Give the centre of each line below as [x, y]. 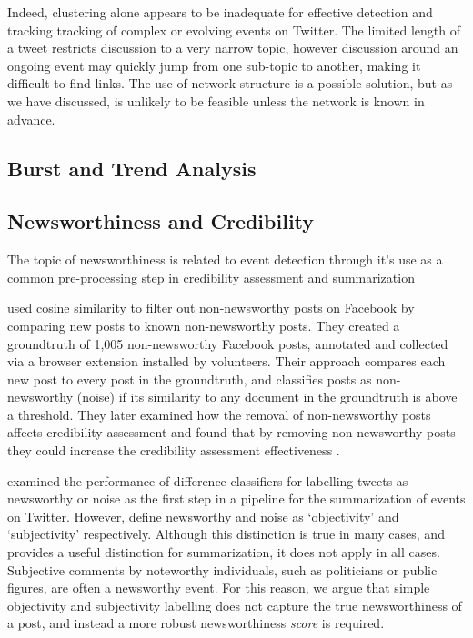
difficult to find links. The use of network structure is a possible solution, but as [230, 83]
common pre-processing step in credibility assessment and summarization [211, 277]
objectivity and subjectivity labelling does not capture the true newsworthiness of [235, 605]
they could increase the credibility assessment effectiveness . [174, 450]
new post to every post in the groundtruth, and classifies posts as [190, 379]
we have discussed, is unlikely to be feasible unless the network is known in [216, 100]
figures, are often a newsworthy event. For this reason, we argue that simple [219, 588]
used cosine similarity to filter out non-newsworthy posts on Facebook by [211, 308]
